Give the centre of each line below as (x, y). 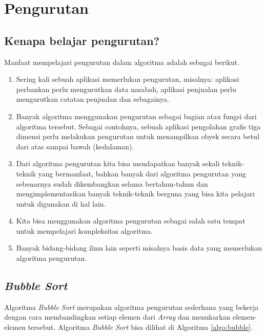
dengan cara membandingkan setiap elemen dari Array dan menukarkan (117, 317)
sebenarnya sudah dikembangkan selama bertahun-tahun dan (112, 183)
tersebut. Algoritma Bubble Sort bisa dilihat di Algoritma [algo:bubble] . (140, 327)
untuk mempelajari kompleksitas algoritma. (85, 230)
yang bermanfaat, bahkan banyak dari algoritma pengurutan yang (142, 173)
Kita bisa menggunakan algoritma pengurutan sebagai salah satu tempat (131, 221)
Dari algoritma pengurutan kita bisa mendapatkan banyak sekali (118, 163)
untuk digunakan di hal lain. (61, 203)
